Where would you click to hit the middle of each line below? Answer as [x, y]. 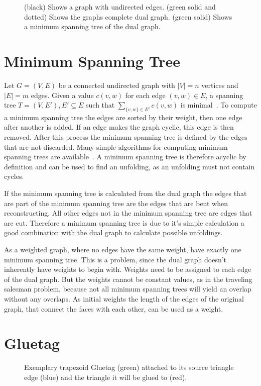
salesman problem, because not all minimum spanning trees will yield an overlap [128, 289]
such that [100, 105]
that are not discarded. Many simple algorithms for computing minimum [116, 147]
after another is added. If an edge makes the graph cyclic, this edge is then [119, 127]
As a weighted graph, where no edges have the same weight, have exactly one [123, 250]
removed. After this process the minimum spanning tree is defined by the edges [126, 137]
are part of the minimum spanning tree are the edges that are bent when [116, 203]
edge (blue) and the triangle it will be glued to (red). [106, 377]
